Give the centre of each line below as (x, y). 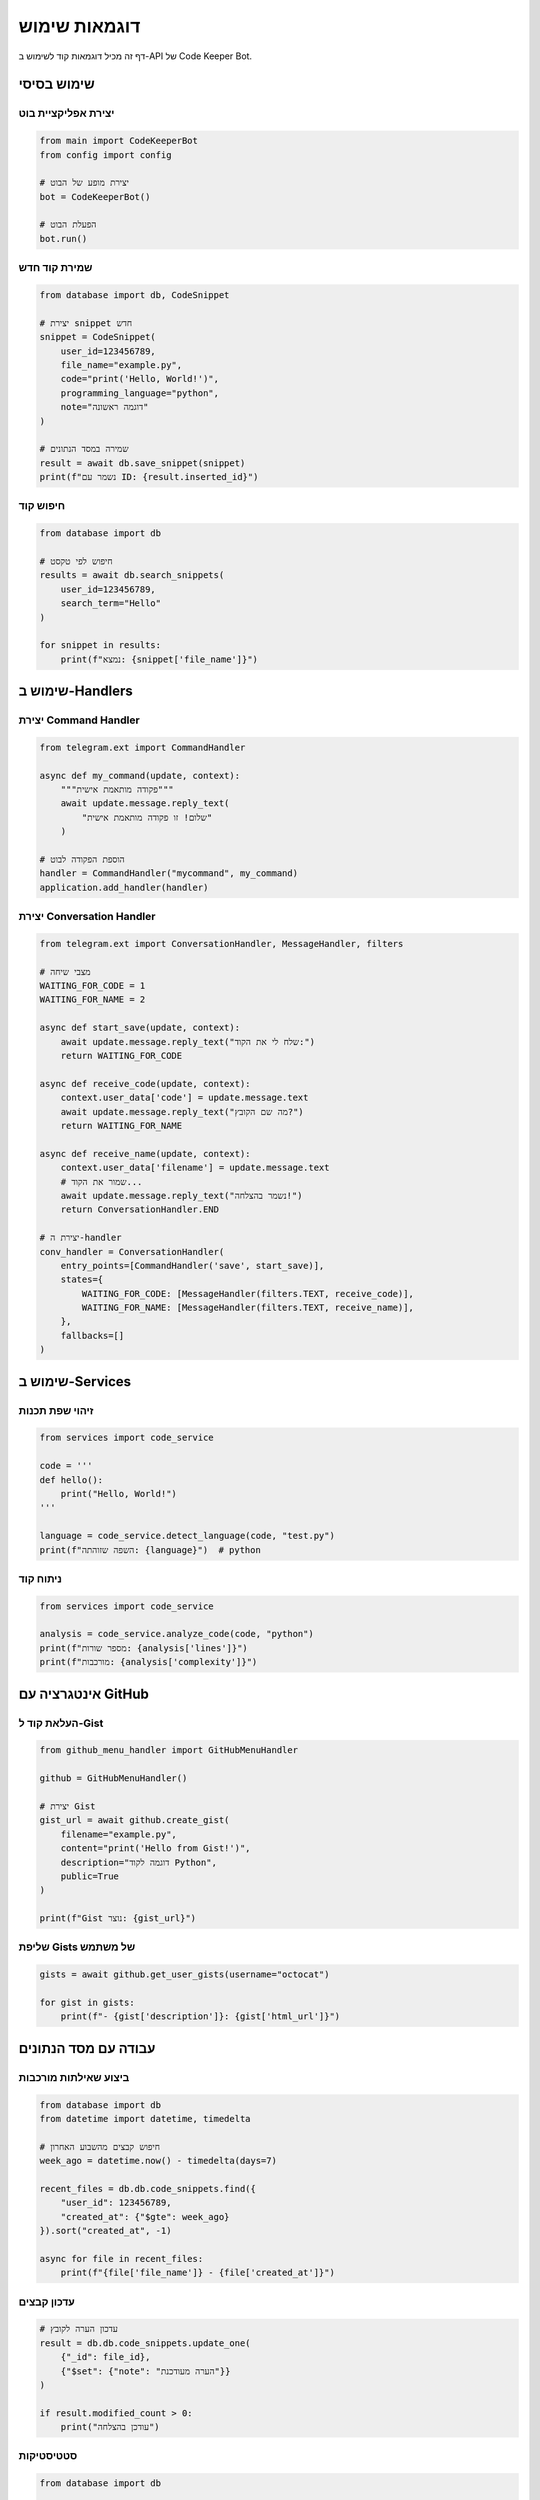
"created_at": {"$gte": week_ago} (145, 2216)
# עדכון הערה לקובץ (79, 2329)
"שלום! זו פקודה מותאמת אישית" (147, 817)
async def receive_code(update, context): (145, 1083)
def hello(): (71, 1479)
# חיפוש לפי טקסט (76, 561)
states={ (82, 1279)
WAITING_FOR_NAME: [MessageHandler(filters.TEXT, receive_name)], (248, 1308)
